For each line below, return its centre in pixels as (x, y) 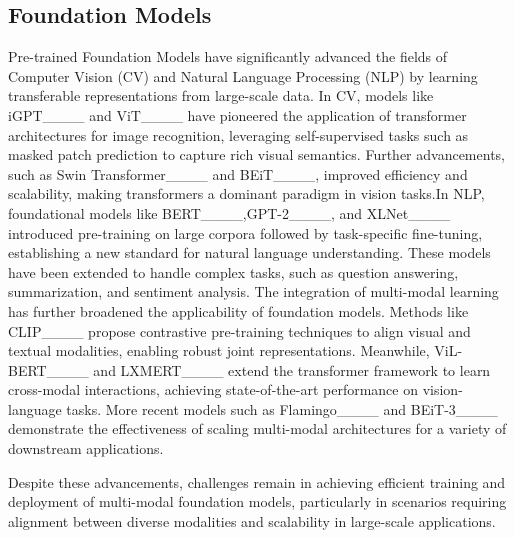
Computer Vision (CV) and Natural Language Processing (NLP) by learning (243, 75)
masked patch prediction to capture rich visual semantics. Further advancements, (256, 154)
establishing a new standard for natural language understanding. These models (249, 252)
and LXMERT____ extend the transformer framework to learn (292, 369)
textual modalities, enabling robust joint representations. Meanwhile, (219, 350)
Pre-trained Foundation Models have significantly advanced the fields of (228, 56)
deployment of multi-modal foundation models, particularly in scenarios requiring (257, 501)
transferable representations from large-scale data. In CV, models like (221, 95)
